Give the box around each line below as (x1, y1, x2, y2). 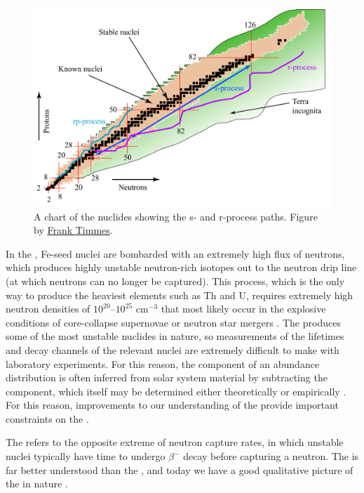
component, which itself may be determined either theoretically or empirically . (6, 383, 346, 398)
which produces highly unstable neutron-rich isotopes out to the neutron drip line (6, 260, 357, 275)
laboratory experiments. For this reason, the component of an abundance (6, 356, 320, 371)
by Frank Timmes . (34, 223, 113, 237)
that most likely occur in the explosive (161, 301, 326, 316)
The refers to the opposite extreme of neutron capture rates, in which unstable (6, 435, 344, 449)
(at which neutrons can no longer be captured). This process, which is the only (6, 273, 345, 288)
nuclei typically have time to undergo (6, 449, 166, 464)
